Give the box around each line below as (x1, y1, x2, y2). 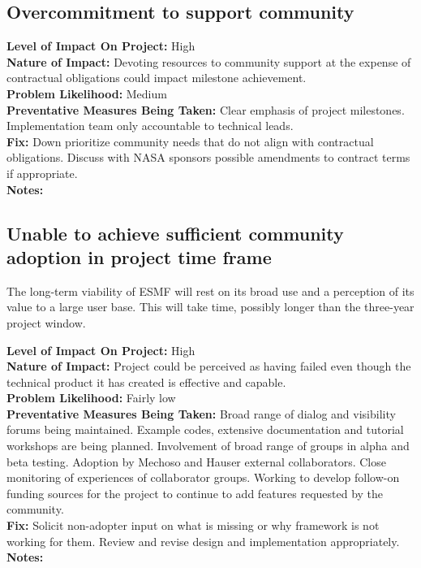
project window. (6, 314, 86, 331)
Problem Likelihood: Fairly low (6, 389, 176, 406)
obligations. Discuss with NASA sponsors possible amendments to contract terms (6, 149, 410, 166)
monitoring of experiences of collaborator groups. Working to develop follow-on (6, 469, 400, 486)
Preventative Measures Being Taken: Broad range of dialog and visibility (6, 405, 396, 422)
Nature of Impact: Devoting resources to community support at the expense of (6, 53, 411, 70)
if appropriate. (6, 164, 78, 181)
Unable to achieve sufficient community (6, 220, 344, 245)
